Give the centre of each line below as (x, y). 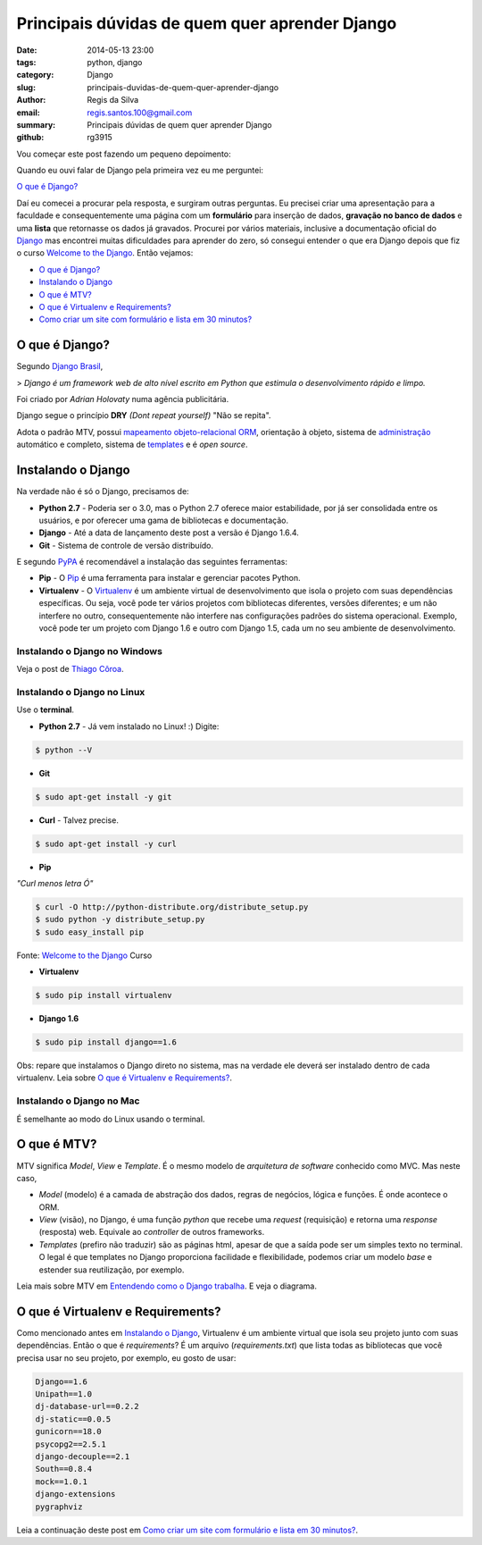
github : (30, 138)
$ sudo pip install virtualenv (104, 995)
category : (35, 75)
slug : (26, 87)
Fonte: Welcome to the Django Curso (84, 955)
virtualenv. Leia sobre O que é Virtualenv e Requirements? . (124, 1078)
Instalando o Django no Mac (78, 1101)
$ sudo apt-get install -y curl (106, 844)
